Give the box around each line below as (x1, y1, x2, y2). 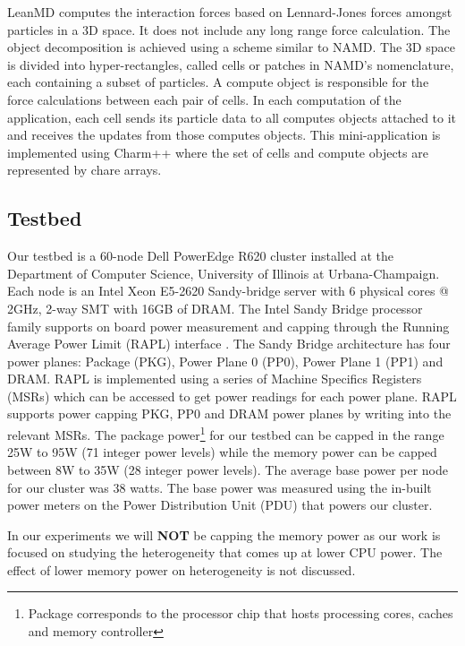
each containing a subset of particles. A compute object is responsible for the (7, 73, 429, 91)
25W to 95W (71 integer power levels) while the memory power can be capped (7, 443, 437, 461)
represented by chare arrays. (7, 160, 162, 179)
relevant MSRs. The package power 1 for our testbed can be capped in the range (7, 423, 444, 444)
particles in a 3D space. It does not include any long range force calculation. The (7, 20, 451, 39)
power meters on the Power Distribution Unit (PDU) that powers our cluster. (7, 495, 433, 514)
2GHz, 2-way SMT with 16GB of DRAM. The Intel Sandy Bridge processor (7, 298, 423, 317)
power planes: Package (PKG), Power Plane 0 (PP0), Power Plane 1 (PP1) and (7, 351, 444, 370)
